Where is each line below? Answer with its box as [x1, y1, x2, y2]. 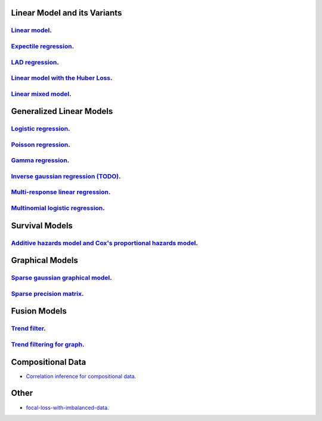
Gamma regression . [11, 156, 70, 165]
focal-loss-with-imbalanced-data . [26, 404, 110, 411]
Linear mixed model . [11, 89, 72, 98]
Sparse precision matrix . [11, 289, 84, 298]
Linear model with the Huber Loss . [11, 74, 113, 82]
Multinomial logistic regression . [11, 204, 106, 212]
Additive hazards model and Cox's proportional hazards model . [11, 239, 199, 247]
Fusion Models [11, 306, 67, 316]
